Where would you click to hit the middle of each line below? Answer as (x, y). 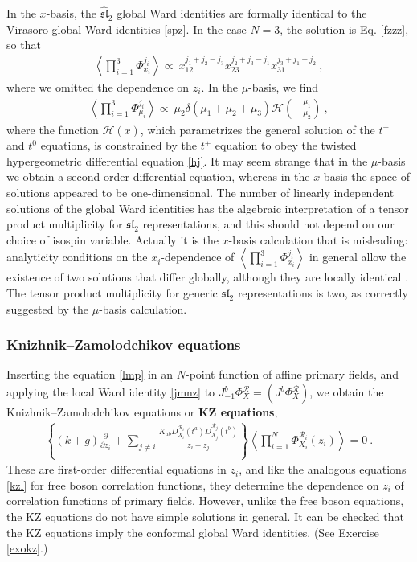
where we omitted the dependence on (98, 87)
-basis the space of (365, 176)
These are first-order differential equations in (117, 469)
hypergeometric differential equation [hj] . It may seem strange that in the (187, 160)
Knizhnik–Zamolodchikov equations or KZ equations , (142, 412)
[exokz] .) (27, 548)
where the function (53, 129)
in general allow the (358, 257)
